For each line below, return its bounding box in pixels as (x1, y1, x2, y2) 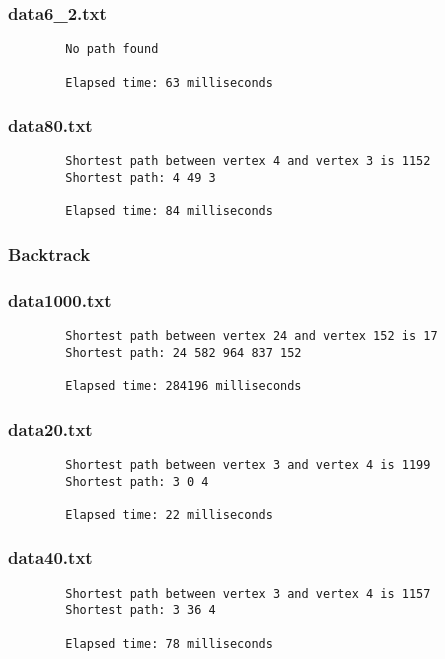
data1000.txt (8, 287, 112, 312)
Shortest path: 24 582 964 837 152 (65, 345, 302, 360)
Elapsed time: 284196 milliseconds (65, 379, 302, 394)
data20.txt (8, 416, 93, 441)
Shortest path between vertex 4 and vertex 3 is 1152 (65, 154, 431, 169)
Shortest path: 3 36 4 (65, 603, 216, 618)
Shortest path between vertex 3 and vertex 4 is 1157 (65, 586, 431, 601)
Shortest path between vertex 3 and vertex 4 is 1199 (65, 457, 431, 472)
